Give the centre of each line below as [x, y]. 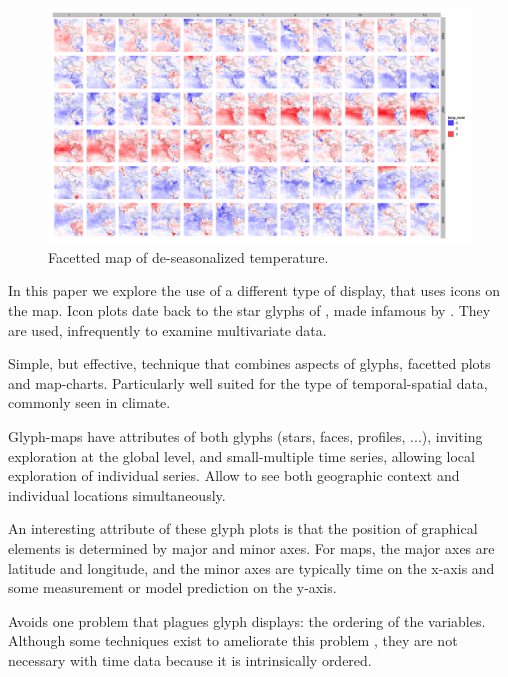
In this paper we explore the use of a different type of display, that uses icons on [254, 290]
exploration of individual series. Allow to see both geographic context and [234, 475]
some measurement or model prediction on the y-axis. [172, 587]
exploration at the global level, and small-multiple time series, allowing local [241, 455]
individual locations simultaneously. [117, 494]
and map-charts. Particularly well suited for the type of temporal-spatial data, [248, 382]
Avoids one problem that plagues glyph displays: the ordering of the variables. [247, 620]
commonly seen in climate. [89, 402]
